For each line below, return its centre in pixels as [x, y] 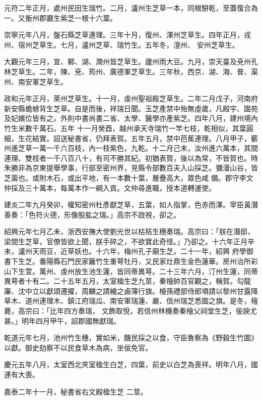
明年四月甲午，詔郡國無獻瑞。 [71, 320]
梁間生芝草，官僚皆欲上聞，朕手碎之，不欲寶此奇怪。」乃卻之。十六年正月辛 [129, 241]
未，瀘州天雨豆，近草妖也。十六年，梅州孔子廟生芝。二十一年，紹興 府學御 [129, 251]
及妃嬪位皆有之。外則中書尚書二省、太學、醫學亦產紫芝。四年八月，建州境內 [131, 118]
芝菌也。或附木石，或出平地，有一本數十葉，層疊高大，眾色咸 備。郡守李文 [129, 177]
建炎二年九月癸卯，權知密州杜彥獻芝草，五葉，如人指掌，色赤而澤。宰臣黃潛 [131, 205]
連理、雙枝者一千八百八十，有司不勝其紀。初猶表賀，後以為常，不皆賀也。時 [131, 158]
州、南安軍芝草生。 [36, 81]
